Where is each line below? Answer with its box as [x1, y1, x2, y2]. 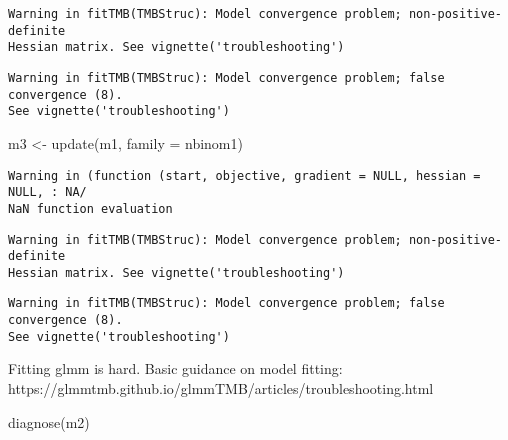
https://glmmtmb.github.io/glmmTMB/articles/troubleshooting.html [8, 378, 434, 399]
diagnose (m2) [8, 411, 90, 432]
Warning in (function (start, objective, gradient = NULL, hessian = [8, 168, 481, 183]
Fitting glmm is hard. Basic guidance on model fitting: [8, 358, 343, 379]
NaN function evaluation [8, 201, 173, 216]
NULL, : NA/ [8, 185, 87, 200]
